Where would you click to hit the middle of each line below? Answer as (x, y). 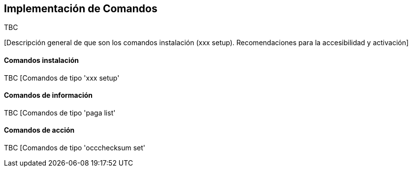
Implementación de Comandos (81, 9)
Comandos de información (48, 95)
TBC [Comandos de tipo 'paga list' (60, 113)
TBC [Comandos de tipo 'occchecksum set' (75, 148)
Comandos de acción (39, 130)
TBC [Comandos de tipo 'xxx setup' (62, 78)
